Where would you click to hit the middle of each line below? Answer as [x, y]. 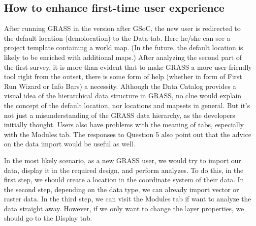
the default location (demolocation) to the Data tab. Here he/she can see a [117, 38]
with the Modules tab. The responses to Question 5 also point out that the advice [128, 134]
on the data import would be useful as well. [70, 144]
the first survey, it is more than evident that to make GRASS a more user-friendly [128, 67]
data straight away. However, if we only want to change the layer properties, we [124, 208]
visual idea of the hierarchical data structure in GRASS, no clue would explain [123, 96]
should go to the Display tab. [48, 218]
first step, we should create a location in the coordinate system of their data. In [124, 180]
